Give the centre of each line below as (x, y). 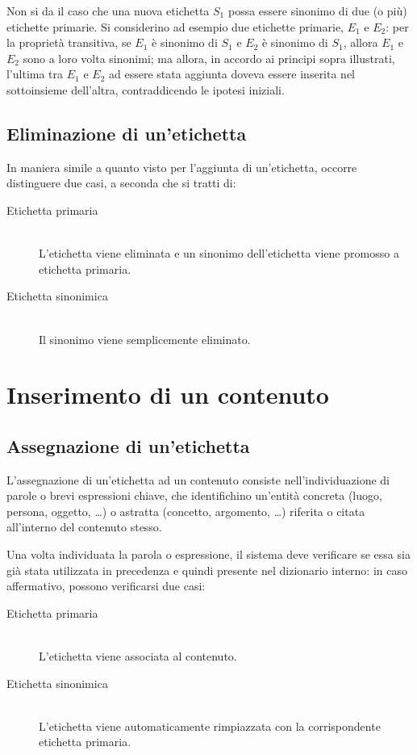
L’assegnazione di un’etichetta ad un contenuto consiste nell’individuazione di (198, 479)
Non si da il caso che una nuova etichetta (108, 10)
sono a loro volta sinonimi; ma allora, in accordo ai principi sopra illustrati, (209, 58)
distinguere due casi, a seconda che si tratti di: (121, 183)
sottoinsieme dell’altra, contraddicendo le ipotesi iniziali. (146, 89)
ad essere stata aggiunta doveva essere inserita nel (232, 74)
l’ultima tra (35, 74)
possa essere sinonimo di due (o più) (317, 10)
